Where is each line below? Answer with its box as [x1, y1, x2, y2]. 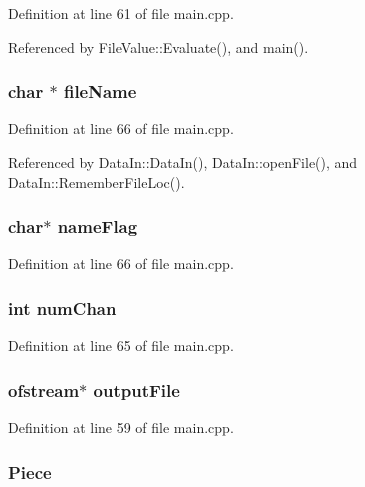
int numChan [8, 295, 117, 320]
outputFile [93, 377, 180, 402]
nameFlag [57, 214, 138, 239]
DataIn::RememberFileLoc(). [8, 171, 185, 192]
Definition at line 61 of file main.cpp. [8, 3, 234, 23]
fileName [63, 79, 137, 104]
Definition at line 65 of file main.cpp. [8, 335, 234, 356]
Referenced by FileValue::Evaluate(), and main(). [8, 36, 309, 57]
